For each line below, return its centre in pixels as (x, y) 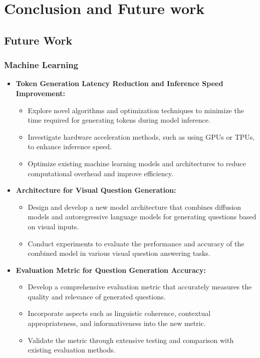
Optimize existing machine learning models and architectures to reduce (137, 163)
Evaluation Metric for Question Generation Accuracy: (111, 270)
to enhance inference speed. (70, 146)
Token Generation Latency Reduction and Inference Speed (119, 83)
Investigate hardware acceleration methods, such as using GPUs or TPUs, (141, 136)
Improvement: (40, 93)
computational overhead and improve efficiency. (100, 173)
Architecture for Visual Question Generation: (96, 190)
